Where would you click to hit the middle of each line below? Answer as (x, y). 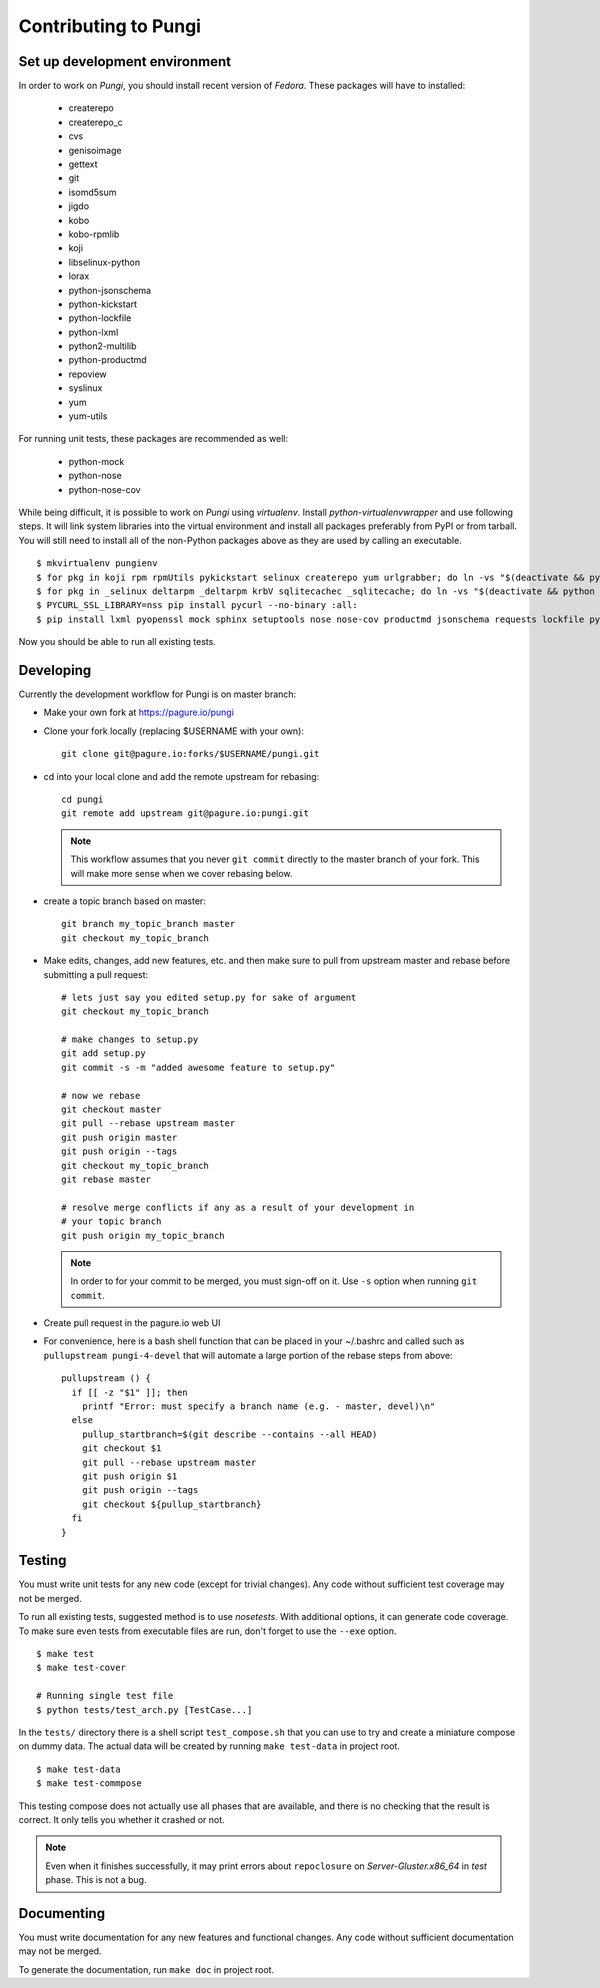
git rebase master (106, 1179)
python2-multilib (102, 346)
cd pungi (82, 799)
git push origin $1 (129, 1476)
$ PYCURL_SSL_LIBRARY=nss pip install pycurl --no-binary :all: (197, 605)
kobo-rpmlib (94, 234)
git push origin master (119, 1137)
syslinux (85, 388)
